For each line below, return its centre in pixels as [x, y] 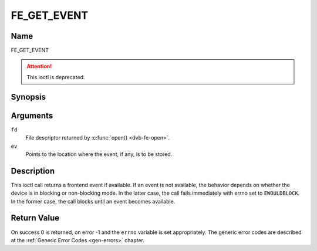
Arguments [32, 115]
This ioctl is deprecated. [56, 77]
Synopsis [28, 97]
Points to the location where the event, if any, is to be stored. [99, 154]
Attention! [39, 66]
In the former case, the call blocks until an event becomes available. [93, 201]
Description [33, 171]
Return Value [35, 218]
